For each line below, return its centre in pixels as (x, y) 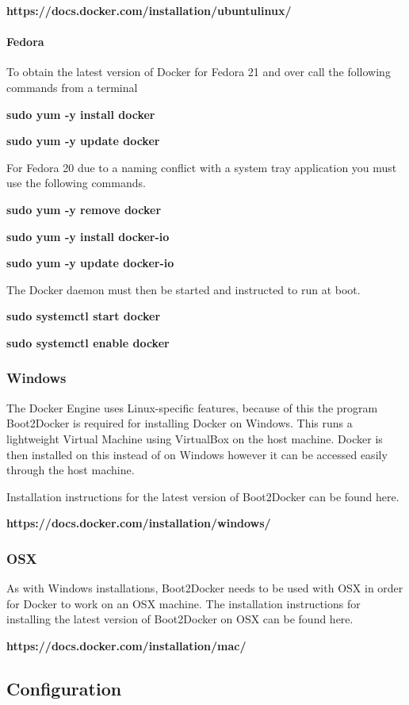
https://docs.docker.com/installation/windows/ (139, 523)
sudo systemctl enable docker (88, 342)
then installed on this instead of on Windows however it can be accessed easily (197, 454)
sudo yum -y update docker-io (90, 263)
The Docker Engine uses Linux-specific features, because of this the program (192, 407)
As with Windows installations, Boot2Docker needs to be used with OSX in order (205, 588)
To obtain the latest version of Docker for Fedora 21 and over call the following (199, 72)
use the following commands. (76, 183)
